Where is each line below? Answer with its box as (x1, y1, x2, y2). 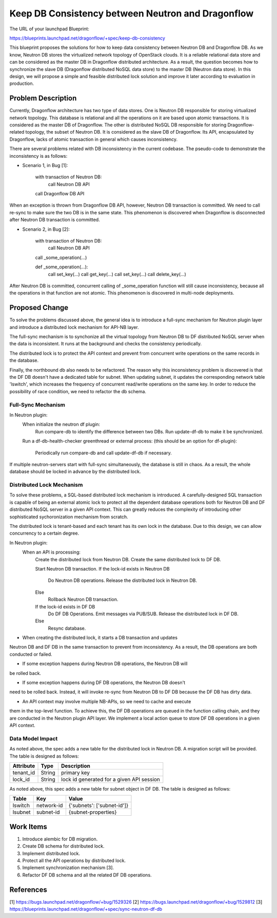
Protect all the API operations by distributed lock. (22, 857, 126, 864)
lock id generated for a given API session (61, 776, 160, 783)
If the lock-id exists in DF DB (35, 603, 95, 610)
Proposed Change (9, 303, 69, 312)
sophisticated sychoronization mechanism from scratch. (9, 513, 128, 520)
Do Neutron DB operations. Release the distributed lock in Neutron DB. (48, 577, 197, 583)
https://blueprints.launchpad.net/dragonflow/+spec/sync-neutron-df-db (9, 906, 163, 912)
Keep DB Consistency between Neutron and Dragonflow (9, 8, 254, 19)
